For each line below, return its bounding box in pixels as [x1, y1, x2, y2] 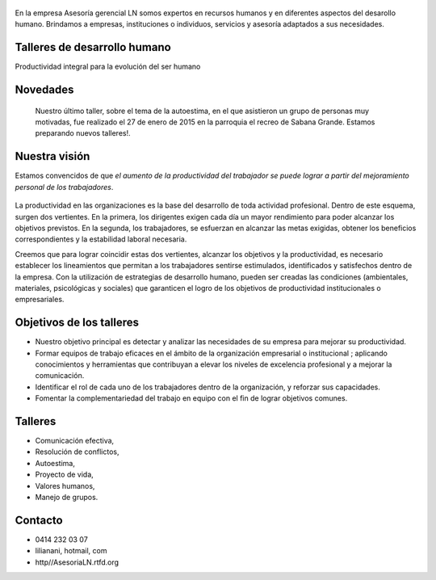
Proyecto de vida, [35, 469, 94, 480]
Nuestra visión [15, 149, 90, 163]
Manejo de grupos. [35, 493, 99, 502]
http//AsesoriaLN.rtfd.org [35, 557, 119, 567]
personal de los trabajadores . [15, 182, 114, 191]
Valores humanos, [35, 481, 95, 490]
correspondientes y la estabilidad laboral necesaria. [15, 234, 187, 244]
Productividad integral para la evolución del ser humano [15, 61, 201, 72]
